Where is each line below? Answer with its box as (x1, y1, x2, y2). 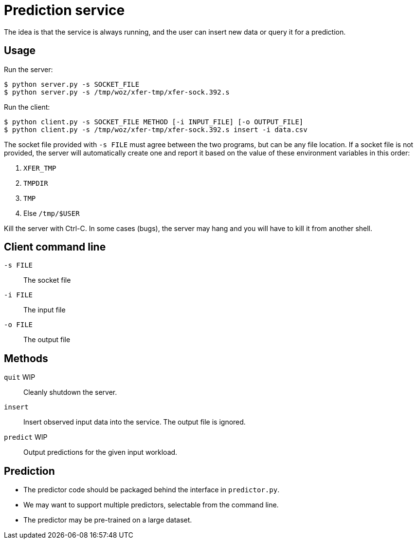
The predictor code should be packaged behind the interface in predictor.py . (23, 485, 280, 494)
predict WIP (4, 433, 48, 442)
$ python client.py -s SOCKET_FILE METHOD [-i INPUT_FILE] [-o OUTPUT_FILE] (4, 117, 304, 126)
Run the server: (4, 65, 53, 74)
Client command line (4, 241, 106, 253)
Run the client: (4, 102, 50, 111)
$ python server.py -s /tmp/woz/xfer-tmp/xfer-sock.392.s (4, 88, 230, 96)
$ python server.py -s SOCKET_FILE (4, 80, 140, 88)
